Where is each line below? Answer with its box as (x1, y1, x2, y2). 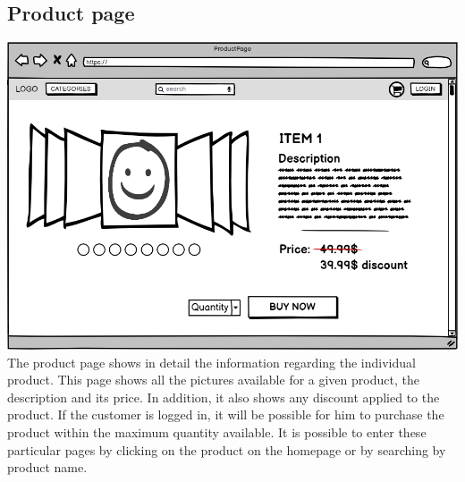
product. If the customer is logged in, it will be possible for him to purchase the (7, 405, 444, 424)
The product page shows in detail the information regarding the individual (7, 352, 416, 371)
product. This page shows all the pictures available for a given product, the (7, 370, 419, 389)
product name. (7, 458, 88, 477)
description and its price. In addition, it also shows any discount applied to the (7, 387, 440, 406)
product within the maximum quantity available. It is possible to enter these (7, 423, 427, 442)
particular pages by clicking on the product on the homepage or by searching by (7, 440, 446, 459)
